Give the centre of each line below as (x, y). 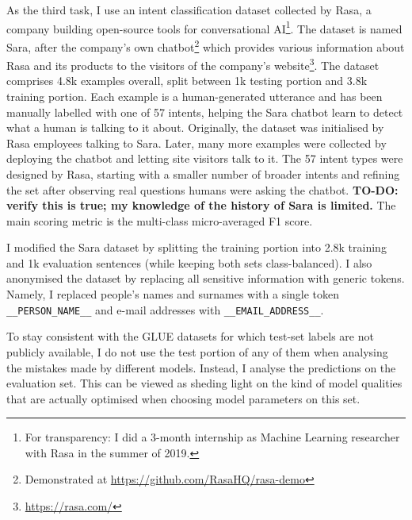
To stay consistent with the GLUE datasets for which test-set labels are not (190, 336)
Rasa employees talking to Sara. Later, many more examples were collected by (196, 143)
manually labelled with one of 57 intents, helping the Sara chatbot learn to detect (205, 112)
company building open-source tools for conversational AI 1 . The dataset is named (204, 27)
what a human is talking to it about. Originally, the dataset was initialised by (195, 127)
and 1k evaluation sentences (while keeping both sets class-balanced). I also (189, 262)
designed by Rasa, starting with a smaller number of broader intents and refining (203, 173)
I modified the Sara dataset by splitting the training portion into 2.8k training (196, 247)
